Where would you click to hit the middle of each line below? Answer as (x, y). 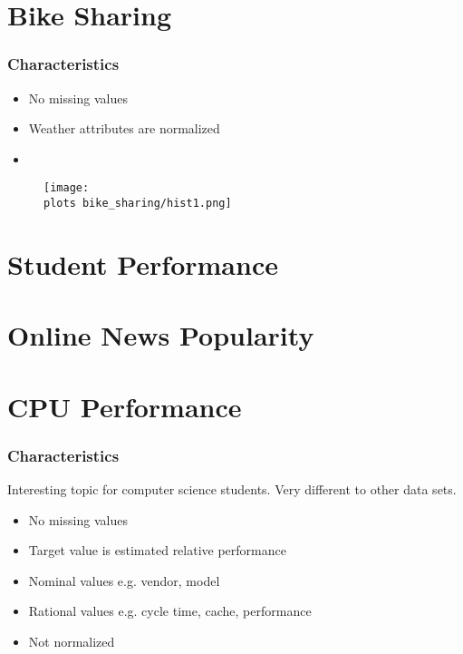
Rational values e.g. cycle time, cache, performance (170, 611)
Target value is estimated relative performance (157, 550)
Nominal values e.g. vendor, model (124, 580)
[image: (67, 188)
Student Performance (143, 264)
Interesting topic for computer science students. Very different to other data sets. (232, 489)
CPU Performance (125, 406)
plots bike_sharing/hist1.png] (138, 204)
